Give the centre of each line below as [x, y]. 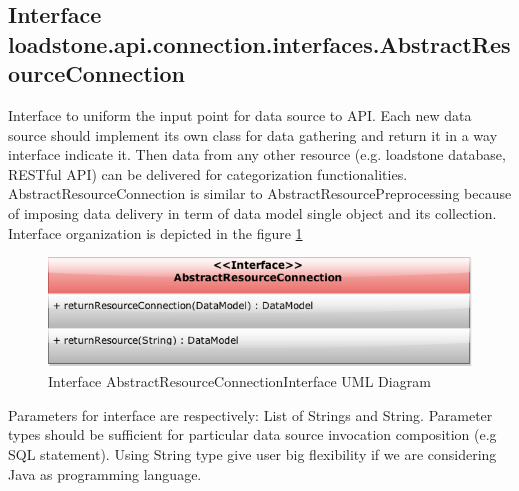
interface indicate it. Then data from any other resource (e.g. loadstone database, [257, 154]
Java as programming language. [105, 473]
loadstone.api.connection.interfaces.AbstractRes [259, 43]
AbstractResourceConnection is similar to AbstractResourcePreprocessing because [260, 193]
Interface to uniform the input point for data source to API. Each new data [240, 114]
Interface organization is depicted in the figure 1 [155, 232]
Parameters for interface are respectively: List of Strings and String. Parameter [250, 414]
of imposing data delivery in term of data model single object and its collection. [252, 212]
